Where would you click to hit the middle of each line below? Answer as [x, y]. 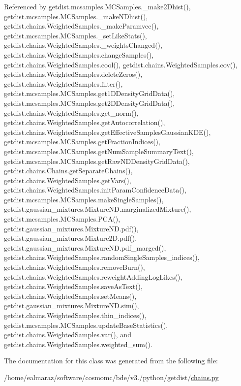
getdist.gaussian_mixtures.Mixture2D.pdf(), [71, 238]
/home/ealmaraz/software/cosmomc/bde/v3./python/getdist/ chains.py [111, 377]
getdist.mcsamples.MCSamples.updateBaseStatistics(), [86, 325]
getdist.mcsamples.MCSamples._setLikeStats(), [75, 35]
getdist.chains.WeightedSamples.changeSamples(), [79, 54]
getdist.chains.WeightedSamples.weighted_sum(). [78, 344]
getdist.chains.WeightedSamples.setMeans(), [70, 296]
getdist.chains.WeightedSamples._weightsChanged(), [83, 45]
